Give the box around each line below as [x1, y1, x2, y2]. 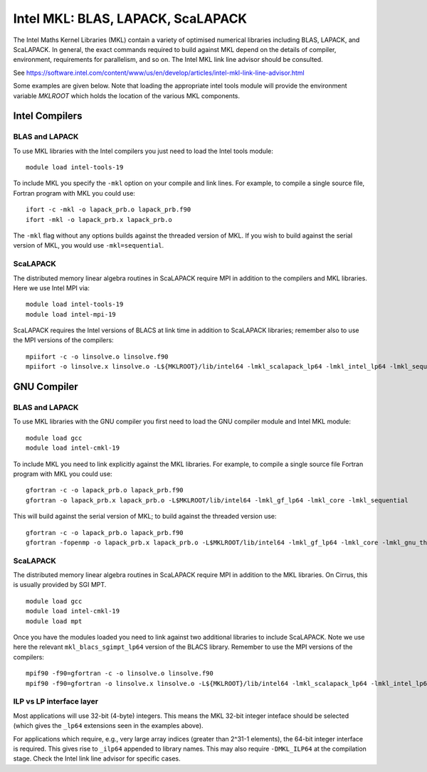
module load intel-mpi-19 [26, 310, 117, 318]
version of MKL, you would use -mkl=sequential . [13, 241, 164, 250]
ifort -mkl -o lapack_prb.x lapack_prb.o [26, 216, 172, 223]
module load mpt [26, 617, 83, 625]
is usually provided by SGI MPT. [13, 581, 107, 589]
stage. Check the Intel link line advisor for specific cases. [13, 754, 181, 763]
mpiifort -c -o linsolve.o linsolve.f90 [26, 352, 169, 361]
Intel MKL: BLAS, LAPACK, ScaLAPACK [13, 11, 248, 26]
